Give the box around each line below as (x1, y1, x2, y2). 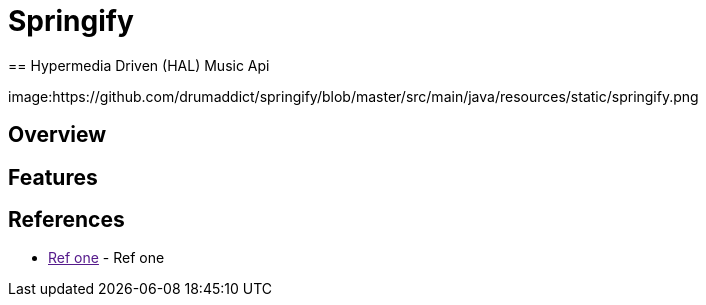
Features (8, 164, 98, 190)
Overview (8, 122, 107, 148)
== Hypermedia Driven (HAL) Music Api (8, 56, 270, 74)
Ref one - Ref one (48, 249, 165, 267)
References (8, 207, 125, 233)
